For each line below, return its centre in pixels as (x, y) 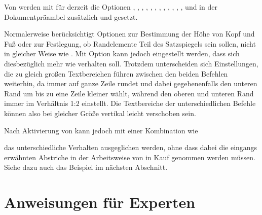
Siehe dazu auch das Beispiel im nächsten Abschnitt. (86, 167)
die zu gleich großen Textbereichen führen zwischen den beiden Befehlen (116, 73)
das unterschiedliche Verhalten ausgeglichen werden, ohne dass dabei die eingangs (131, 147)
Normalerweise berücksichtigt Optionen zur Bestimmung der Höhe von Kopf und (129, 34)
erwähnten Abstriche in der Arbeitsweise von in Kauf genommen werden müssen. (130, 157)
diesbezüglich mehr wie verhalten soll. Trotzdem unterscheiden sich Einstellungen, (131, 63)
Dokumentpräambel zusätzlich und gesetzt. (71, 16)
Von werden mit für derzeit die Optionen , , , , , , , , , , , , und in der (111, 7)
